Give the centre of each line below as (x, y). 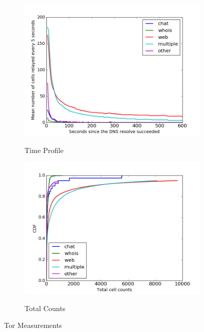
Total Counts (45, 308)
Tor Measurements (33, 325)
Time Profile (44, 150)
